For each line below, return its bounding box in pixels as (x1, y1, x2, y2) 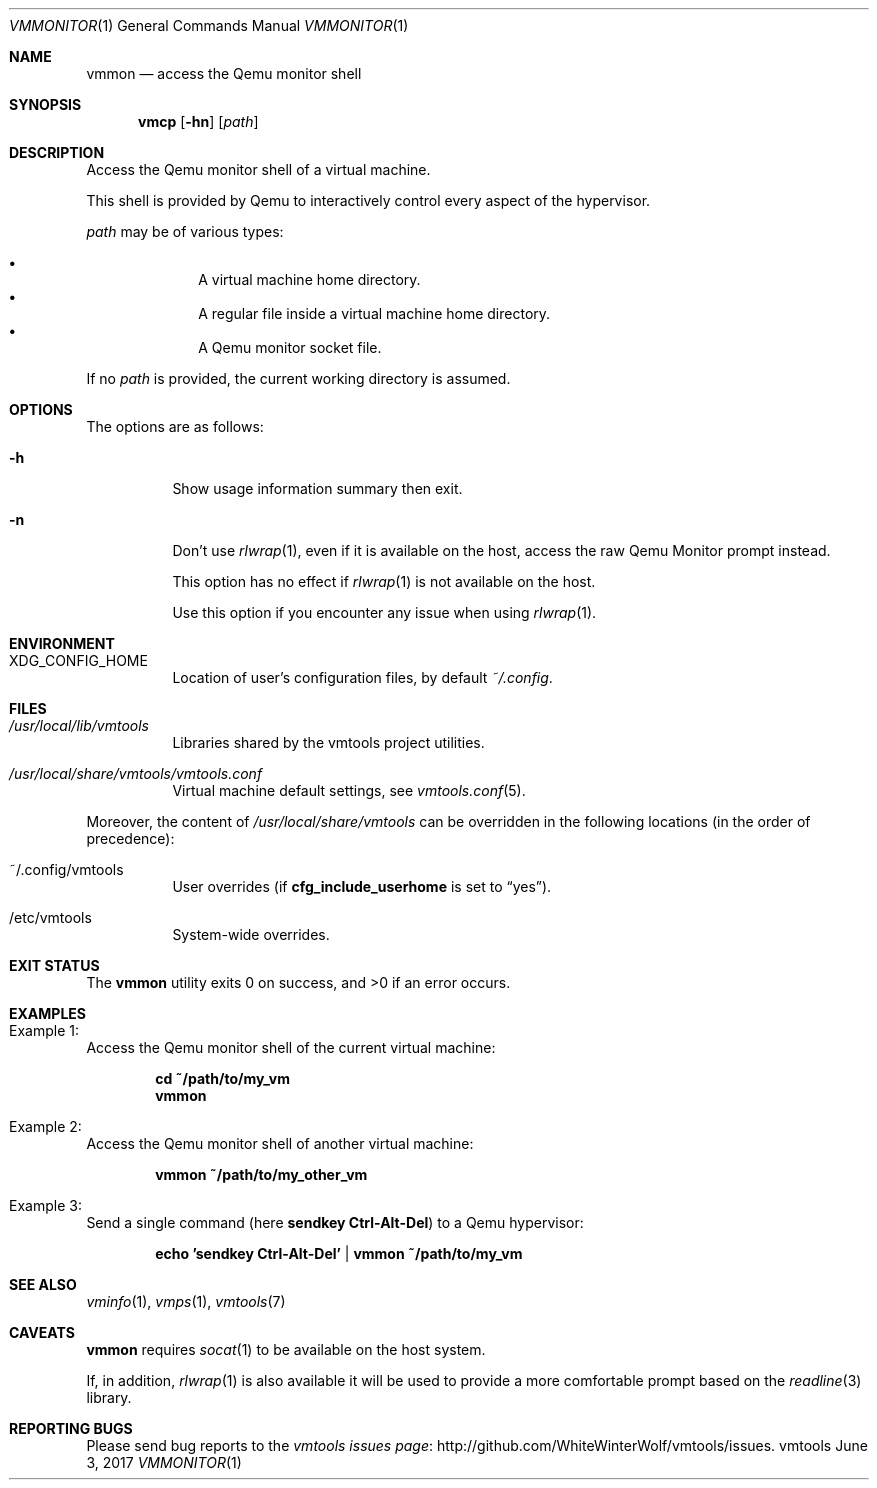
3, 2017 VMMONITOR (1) (86, 1454, 242, 1471)
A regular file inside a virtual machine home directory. (198, 305, 551, 322)
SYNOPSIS (9, 96, 82, 113)
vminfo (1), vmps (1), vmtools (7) (86, 1293, 286, 1310)
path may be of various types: (86, 223, 284, 240)
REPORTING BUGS (9, 1420, 133, 1437)
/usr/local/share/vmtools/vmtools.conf (9, 765, 263, 782)
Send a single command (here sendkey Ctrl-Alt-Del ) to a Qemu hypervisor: (86, 1214, 584, 1231)
